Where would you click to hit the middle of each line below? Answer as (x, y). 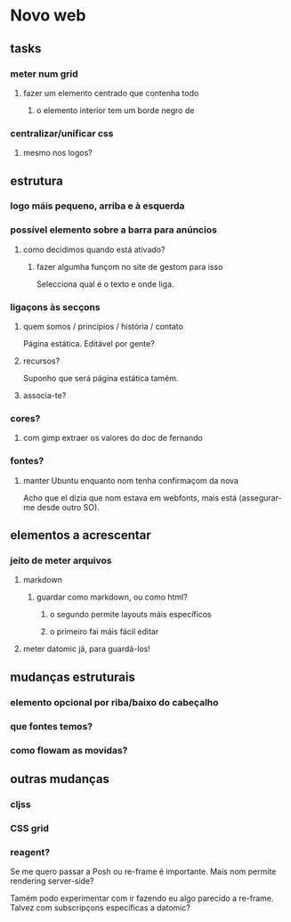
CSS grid (30, 828)
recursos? (41, 361)
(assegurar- (261, 498)
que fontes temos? (51, 726)
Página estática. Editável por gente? (89, 344)
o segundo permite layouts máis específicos (130, 615)
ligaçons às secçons (55, 306)
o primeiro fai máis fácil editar (104, 632)
